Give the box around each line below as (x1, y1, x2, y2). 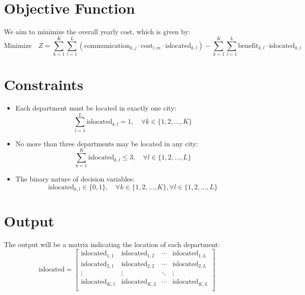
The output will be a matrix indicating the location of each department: (4, 239, 220, 249)
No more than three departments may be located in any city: (15, 138, 198, 148)
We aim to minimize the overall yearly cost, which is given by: (4, 26, 190, 37)
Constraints (4, 74, 84, 94)
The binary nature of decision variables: (15, 174, 135, 184)
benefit (238, 42, 259, 49)
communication (84, 42, 130, 49)
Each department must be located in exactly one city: (15, 102, 176, 113)
